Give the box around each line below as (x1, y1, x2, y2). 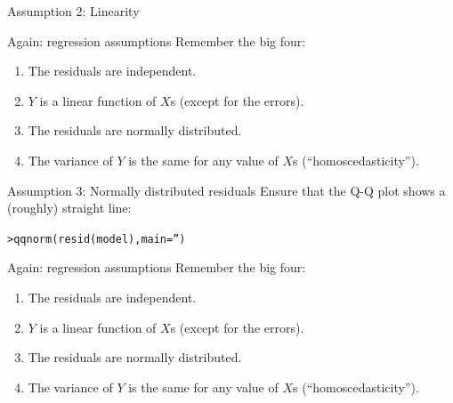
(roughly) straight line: (7, 198, 132, 217)
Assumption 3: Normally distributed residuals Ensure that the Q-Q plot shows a (7, 181, 446, 199)
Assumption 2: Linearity (7, 2, 140, 20)
